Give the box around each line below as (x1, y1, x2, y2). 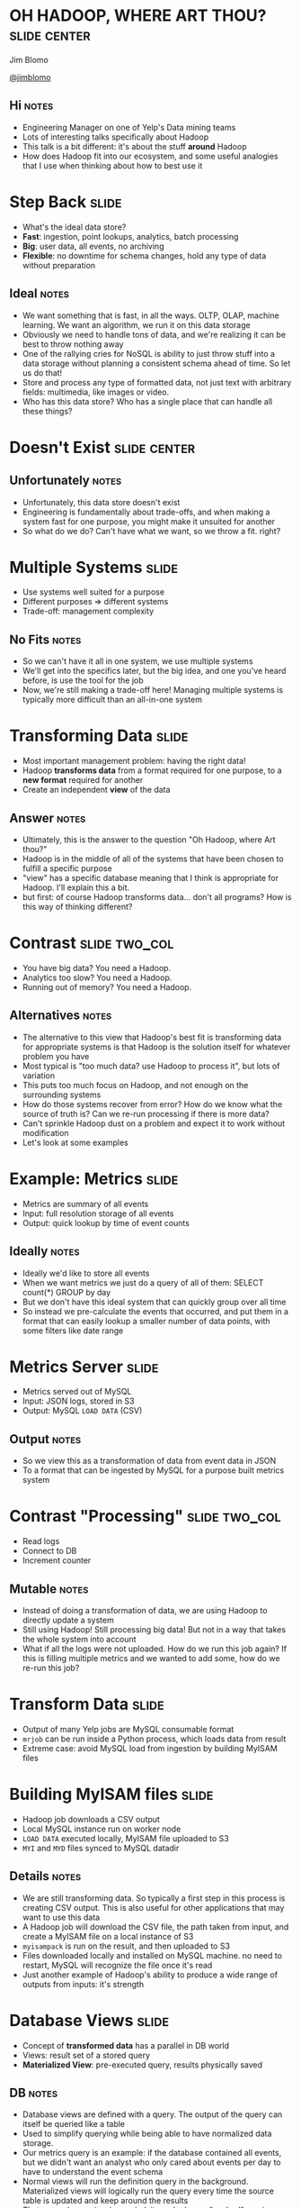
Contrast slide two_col (9, 933, 174, 953)
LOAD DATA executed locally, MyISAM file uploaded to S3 (22, 1832, 229, 1843)
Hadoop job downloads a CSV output (22, 1813, 160, 1824)
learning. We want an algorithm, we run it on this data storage (22, 319, 251, 330)
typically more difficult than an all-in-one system (22, 695, 202, 705)
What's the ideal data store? (22, 222, 127, 232)
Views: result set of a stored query (22, 2049, 151, 2060)
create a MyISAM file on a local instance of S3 (22, 1931, 194, 1941)
